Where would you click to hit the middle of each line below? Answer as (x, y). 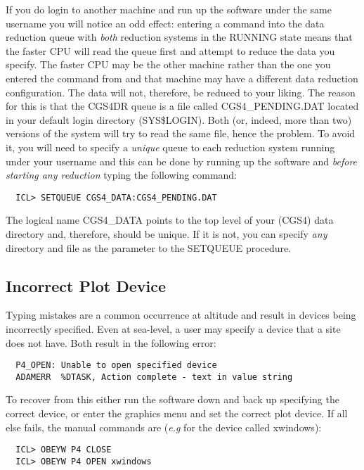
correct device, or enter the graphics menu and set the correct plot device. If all (177, 413)
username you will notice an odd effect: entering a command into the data (165, 23)
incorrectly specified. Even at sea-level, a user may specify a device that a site (173, 328)
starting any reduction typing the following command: (122, 175)
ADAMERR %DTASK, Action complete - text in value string (154, 377)
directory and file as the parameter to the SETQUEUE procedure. (149, 247)
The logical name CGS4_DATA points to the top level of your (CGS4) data (170, 220)
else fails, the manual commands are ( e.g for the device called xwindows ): (164, 427)
